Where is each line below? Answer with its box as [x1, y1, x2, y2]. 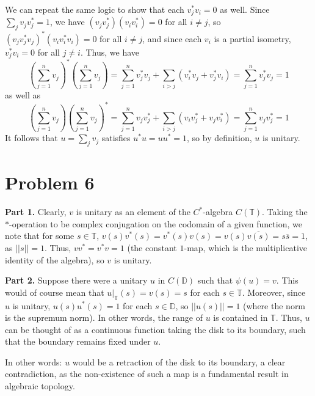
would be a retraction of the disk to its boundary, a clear [72, 355, 286, 368]
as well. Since [220, 3, 270, 15]
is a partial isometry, [214, 32, 291, 45]
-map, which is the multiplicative [184, 241, 307, 254]
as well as [5, 89, 41, 101]
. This [276, 274, 299, 287]
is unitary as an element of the [76, 205, 190, 218]
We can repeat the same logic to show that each [5, 3, 184, 15]
